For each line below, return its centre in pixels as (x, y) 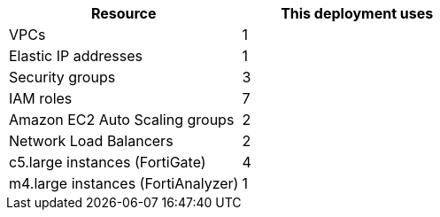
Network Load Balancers (91, 141)
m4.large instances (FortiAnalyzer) (124, 183)
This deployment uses (357, 13)
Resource (124, 13)
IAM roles (41, 98)
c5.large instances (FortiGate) (108, 162)
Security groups (62, 77)
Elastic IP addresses (76, 56)
